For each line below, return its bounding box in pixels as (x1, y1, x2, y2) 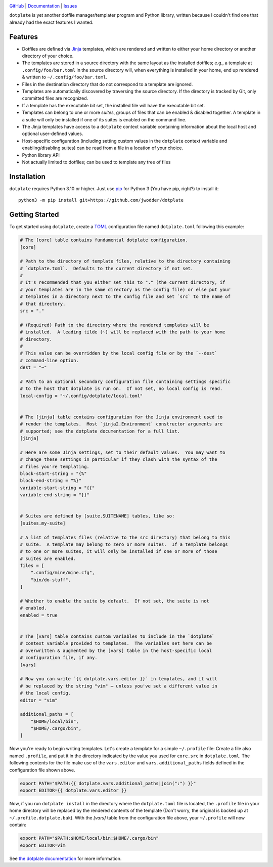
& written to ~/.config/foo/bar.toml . (22, 74, 107, 80)
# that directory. (20, 301, 66, 307)
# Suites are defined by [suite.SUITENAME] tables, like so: (20, 513, 175, 519)
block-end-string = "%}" (20, 478, 82, 484)
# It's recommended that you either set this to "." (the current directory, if (20, 280, 225, 285)
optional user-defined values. (22, 131, 83, 137)
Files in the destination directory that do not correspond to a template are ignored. (22, 81, 193, 87)
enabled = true (20, 612, 58, 618)
